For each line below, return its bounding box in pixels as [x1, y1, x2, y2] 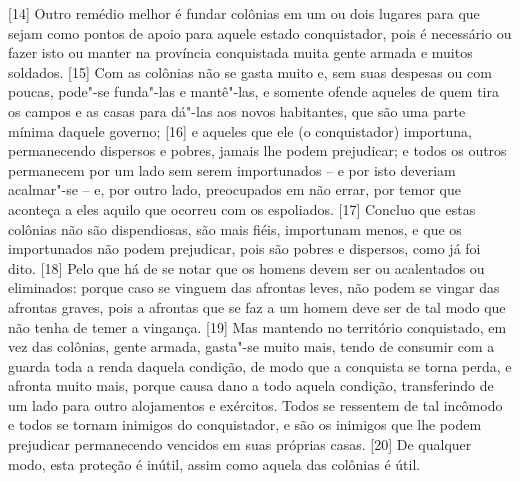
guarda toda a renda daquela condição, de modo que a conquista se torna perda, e [8, 355, 512, 376]
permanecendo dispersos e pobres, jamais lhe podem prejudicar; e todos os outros [8, 140, 507, 161]
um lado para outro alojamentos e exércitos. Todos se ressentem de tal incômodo [8, 394, 503, 415]
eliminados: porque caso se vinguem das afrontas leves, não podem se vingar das [8, 277, 500, 298]
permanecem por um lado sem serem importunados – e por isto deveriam [8, 159, 456, 180]
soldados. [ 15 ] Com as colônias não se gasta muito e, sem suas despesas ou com [8, 61, 492, 82]
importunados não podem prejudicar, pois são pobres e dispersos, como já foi [8, 238, 481, 259]
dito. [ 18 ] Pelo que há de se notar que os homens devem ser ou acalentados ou [8, 257, 485, 278]
